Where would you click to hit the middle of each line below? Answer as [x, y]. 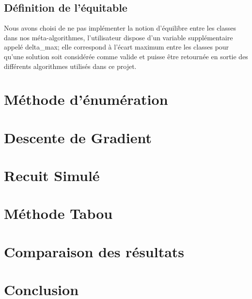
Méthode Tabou [58, 213]
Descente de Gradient [78, 137]
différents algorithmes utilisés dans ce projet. [70, 66]
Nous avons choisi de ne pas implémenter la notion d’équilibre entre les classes [120, 28]
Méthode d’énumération [86, 99]
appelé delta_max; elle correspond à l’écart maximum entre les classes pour [117, 47]
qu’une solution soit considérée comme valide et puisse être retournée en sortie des [126, 56]
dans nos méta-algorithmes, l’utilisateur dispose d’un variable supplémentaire [118, 37]
